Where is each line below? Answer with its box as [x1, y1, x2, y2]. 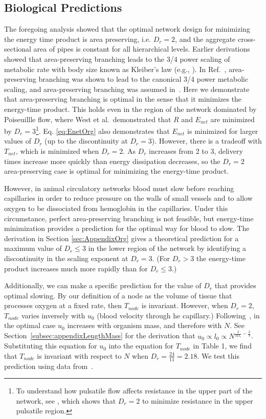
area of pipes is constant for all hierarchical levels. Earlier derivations [33, 43, 250, 54]
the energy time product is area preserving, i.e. [4, 33, 151, 44]
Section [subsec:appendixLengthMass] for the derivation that [4, 330, 195, 341]
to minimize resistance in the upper [142, 395, 253, 406]
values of [4, 135, 31, 146]
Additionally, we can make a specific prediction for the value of [4, 280, 202, 291]
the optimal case [4, 320, 56, 331]
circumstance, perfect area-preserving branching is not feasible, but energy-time [4, 213, 254, 223]
